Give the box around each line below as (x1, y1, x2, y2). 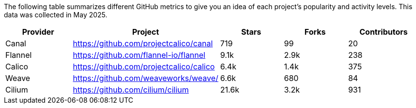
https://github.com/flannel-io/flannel (73, 50, 205, 60)
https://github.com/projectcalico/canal (73, 39, 213, 48)
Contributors (359, 27, 408, 37)
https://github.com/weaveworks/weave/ (73, 73, 218, 83)
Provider (22, 27, 54, 37)
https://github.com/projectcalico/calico (73, 62, 215, 71)
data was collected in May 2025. (4, 11, 108, 19)
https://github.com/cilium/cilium (73, 85, 189, 94)
